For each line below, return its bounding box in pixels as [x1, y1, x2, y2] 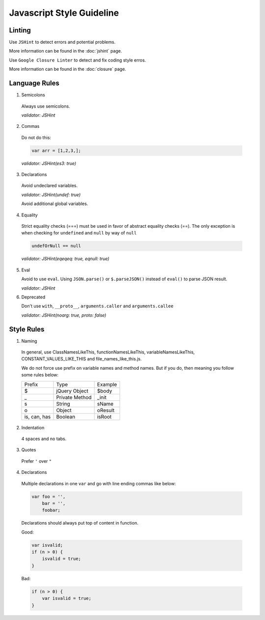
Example [97, 381, 117, 388]
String [56, 400, 71, 407]
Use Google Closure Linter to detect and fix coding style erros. [9, 57, 146, 63]
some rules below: [21, 372, 59, 378]
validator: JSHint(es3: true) [21, 160, 77, 166]
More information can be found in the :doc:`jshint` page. [9, 48, 122, 54]
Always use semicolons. [21, 103, 71, 109]
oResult [97, 407, 115, 413]
